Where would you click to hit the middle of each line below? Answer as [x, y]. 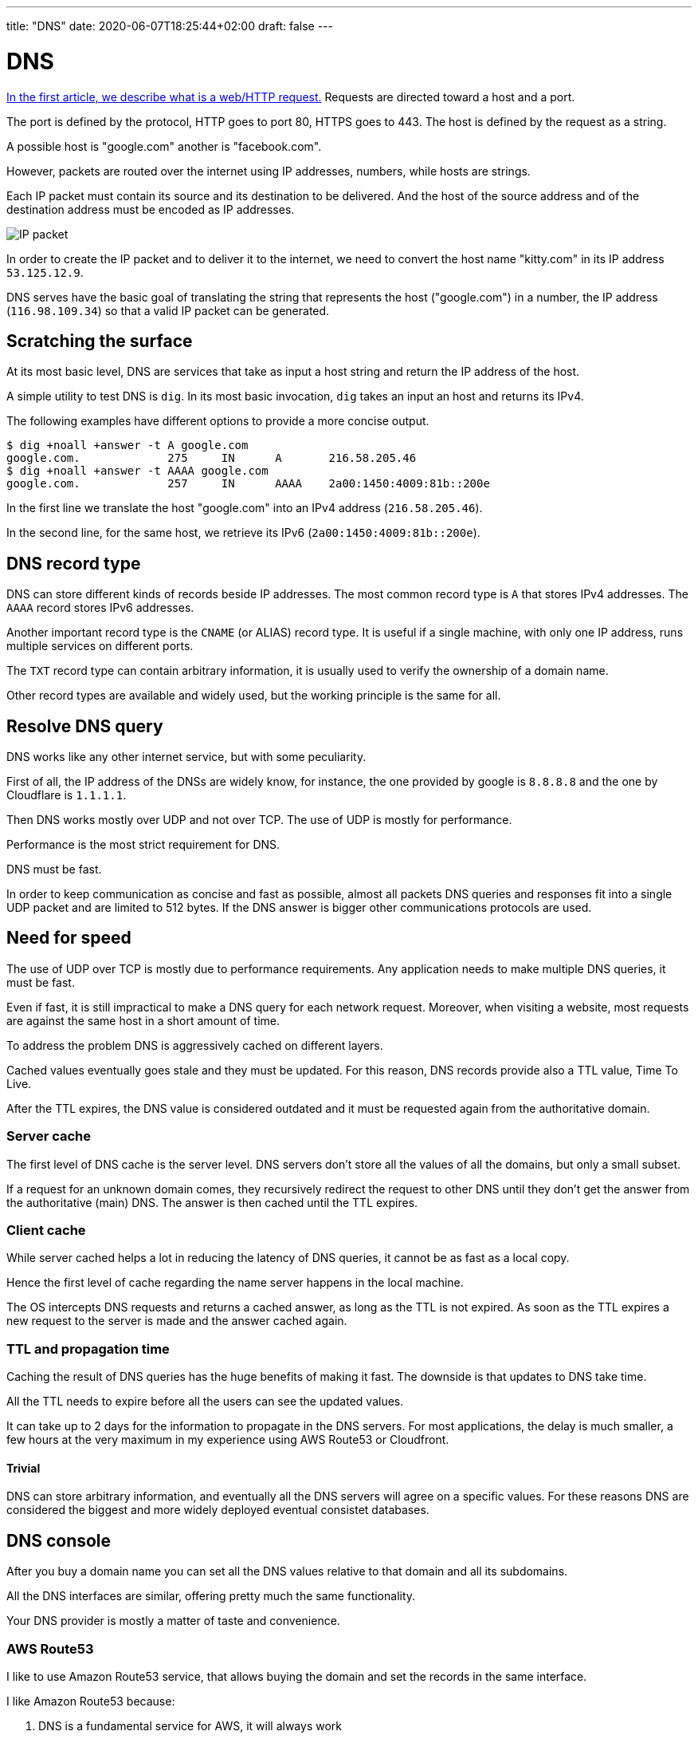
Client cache [46, 1230]
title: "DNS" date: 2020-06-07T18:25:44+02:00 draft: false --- [170, 26]
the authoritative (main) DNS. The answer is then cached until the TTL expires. [212, 1202]
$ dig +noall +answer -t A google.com [127, 446]
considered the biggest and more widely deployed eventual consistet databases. [218, 1510]
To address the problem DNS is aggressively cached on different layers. [195, 1045]
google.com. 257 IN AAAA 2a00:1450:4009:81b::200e [248, 484]
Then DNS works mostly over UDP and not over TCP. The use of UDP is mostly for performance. [259, 820]
